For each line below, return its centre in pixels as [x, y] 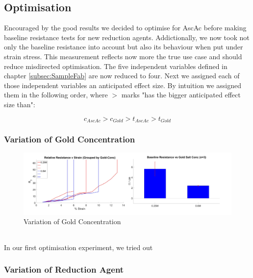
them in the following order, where [56, 95]
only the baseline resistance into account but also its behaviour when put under [124, 47]
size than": [20, 104]
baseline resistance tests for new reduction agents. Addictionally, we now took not [127, 37]
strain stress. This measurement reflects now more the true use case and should [123, 56]
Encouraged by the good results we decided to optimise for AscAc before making [125, 28]
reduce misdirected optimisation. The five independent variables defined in [116, 66]
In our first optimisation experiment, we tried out [78, 247]
